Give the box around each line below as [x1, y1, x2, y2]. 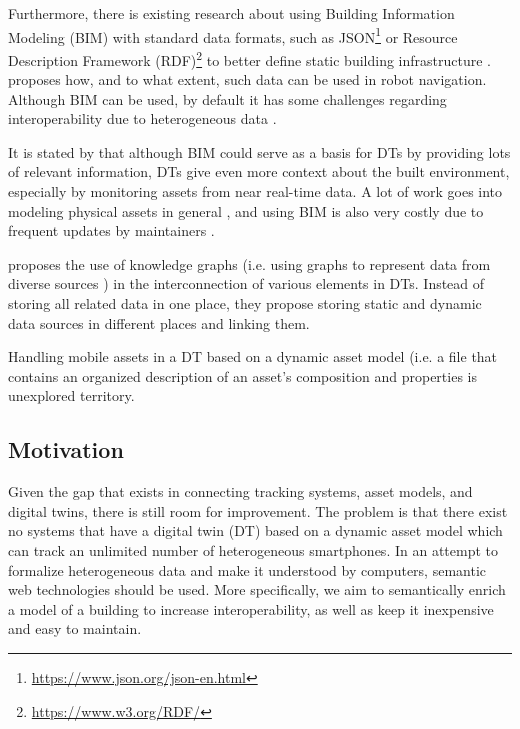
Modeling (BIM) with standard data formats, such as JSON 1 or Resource [8, 23, 458, 47]
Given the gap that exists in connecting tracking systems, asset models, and [8, 481, 473, 502]
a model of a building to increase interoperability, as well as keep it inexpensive [8, 598, 494, 619]
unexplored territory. [8, 385, 135, 406]
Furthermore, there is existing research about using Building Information [8, 3, 455, 23]
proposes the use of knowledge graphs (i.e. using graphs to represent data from [8, 253, 491, 274]
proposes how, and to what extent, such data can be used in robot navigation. [8, 69, 487, 90]
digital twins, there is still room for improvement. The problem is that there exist [8, 500, 508, 521]
